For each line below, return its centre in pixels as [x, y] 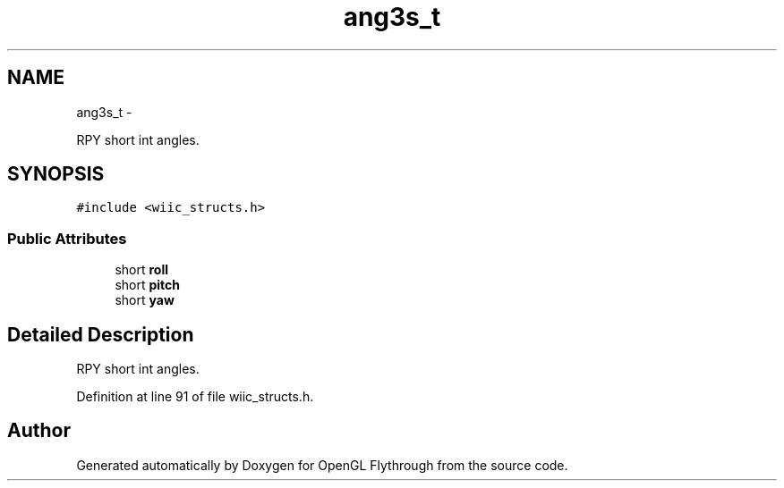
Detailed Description [101, 334]
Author [39, 431]
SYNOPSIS [56, 174]
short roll [142, 270]
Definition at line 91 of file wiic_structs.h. [195, 397]
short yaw [145, 300]
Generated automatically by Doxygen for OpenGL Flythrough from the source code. [322, 465]
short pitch [148, 285]
